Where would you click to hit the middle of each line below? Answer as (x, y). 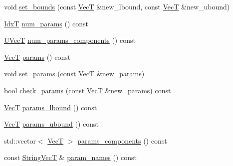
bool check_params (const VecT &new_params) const (88, 90)
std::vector (20, 140)
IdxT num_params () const (46, 23)
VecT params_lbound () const (51, 107)
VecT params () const (37, 57)
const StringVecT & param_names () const (70, 157)
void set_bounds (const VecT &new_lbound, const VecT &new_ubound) (117, 6)
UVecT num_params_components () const (70, 40)
